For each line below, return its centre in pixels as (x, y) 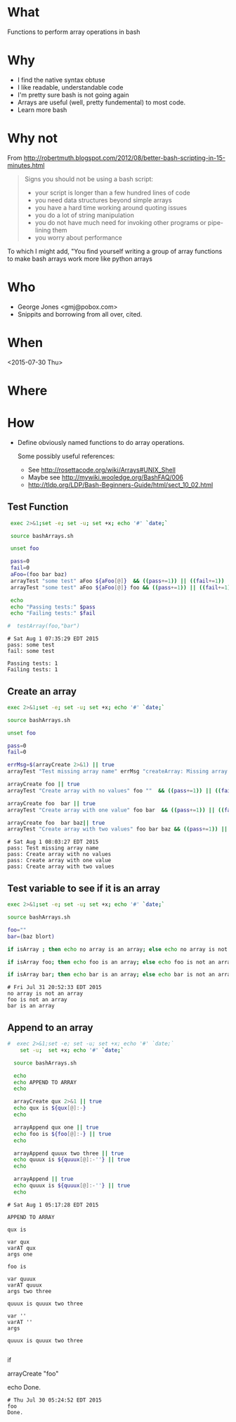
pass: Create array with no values (59, 854)
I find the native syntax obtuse (61, 80)
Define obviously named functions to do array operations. (101, 442)
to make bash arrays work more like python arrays (80, 259)
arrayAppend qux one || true (56, 1127)
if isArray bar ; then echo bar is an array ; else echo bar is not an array (120, 975)
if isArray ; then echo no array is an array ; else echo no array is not (118, 949)
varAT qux (22, 1248)
